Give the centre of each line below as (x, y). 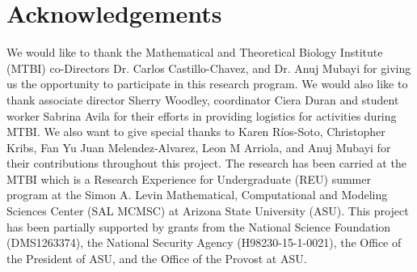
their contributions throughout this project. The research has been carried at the (206, 163)
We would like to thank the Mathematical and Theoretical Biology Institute (195, 52)
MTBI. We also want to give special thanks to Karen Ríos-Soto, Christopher (196, 132)
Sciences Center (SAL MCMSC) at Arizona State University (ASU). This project (208, 211)
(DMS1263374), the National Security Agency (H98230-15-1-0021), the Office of (204, 242)
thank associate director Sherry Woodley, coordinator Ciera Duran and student (203, 99)
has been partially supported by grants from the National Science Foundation (199, 226)
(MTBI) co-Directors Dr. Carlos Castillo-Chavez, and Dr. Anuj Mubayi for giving (209, 68)
